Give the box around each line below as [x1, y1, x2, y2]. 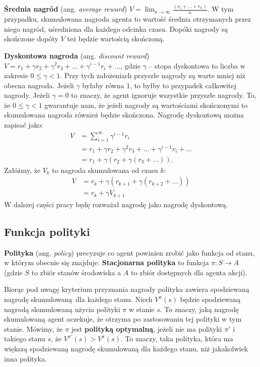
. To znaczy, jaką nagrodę [160, 303, 239, 314]
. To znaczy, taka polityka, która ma [120, 333, 233, 344]
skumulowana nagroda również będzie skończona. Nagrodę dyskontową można [4, 109, 244, 120]
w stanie [128, 303, 155, 314]
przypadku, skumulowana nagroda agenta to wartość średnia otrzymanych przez [4, 14, 251, 24]
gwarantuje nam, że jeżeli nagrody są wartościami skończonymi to [44, 99, 248, 110]
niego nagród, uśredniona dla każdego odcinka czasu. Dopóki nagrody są [4, 23, 228, 34]
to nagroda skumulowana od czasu [52, 164, 158, 175]
